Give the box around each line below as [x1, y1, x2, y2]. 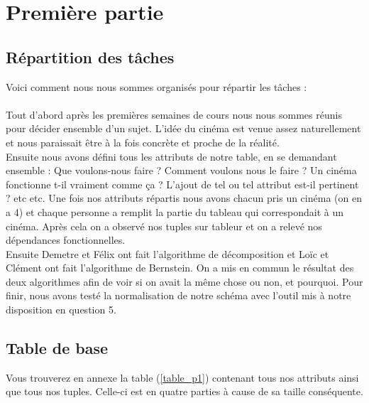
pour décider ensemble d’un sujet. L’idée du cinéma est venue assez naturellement [6, 121, 361, 136]
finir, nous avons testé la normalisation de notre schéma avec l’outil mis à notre [6, 288, 351, 303]
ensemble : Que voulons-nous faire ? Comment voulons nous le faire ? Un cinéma [6, 163, 357, 178]
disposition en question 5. [6, 302, 116, 317]
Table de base [6, 337, 109, 359]
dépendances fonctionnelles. [6, 232, 126, 247]
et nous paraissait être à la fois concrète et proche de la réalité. [6, 134, 280, 149]
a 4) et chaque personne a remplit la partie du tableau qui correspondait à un [6, 204, 343, 219]
